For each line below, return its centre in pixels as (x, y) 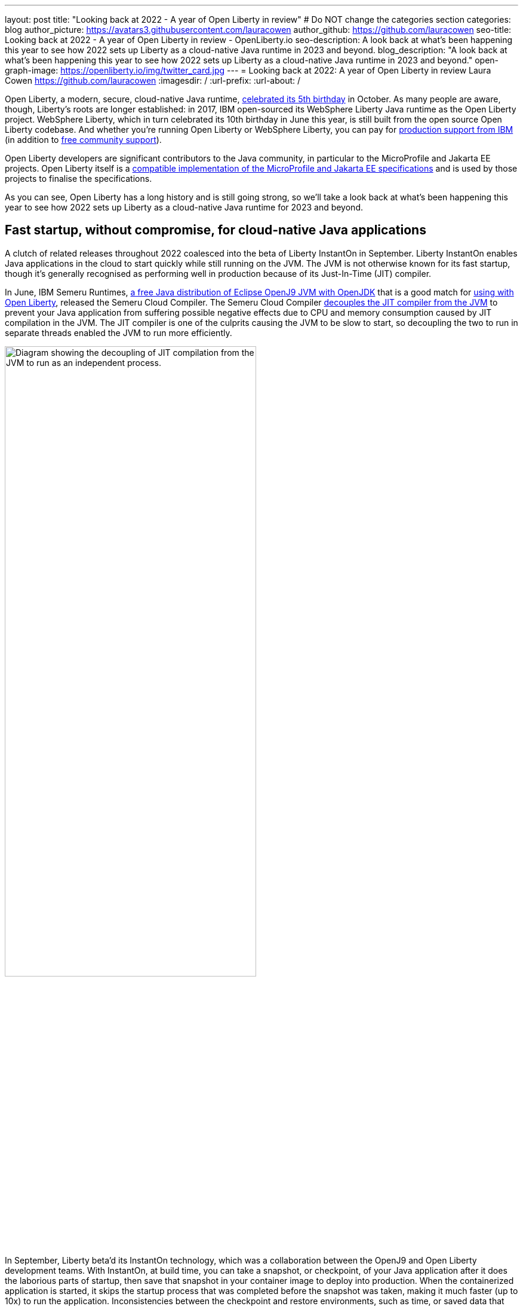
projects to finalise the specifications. (79, 178)
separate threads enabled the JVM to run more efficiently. (119, 332)
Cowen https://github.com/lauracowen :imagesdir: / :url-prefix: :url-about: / (153, 80)
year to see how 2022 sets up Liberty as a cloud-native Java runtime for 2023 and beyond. (184, 207)
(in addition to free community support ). (83, 140)
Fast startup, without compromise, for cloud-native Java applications (216, 230)
